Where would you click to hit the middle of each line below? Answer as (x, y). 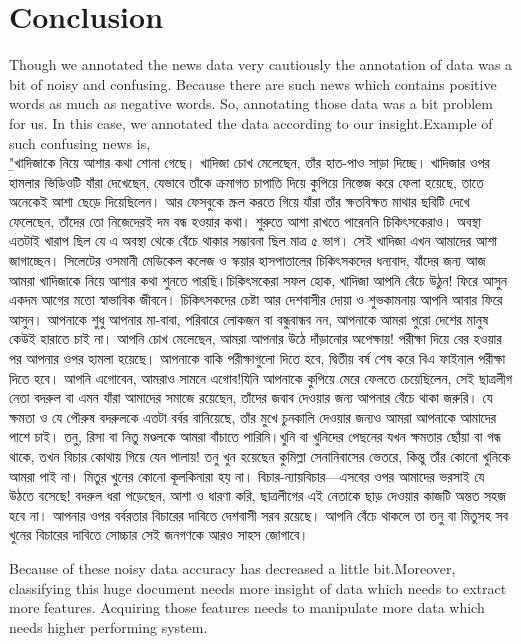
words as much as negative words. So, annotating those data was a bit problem (251, 103)
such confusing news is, (80, 142)
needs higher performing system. (108, 626)
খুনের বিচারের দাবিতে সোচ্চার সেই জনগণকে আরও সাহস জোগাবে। (159, 534)
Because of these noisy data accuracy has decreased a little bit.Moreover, (232, 567)
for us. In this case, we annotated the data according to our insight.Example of (251, 122)
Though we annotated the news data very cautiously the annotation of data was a (261, 64)
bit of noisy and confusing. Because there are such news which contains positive (253, 83)
